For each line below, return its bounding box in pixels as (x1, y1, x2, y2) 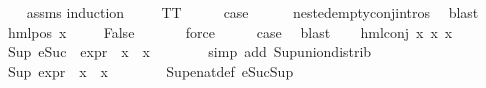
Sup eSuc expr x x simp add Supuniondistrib (7, 41, 372, 62)
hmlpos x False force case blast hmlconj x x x (7, 21, 453, 42)
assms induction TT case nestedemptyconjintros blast (26, 2, 479, 22)
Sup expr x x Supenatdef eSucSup (7, 60, 294, 81)
